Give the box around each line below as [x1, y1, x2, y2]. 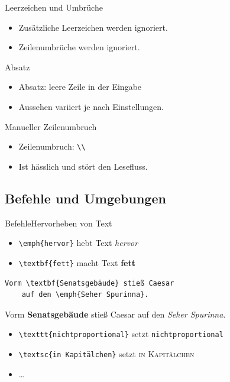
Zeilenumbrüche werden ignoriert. [18, 41, 140, 53]
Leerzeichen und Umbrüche [5, 1, 103, 13]
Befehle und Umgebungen [5, 189, 166, 207]
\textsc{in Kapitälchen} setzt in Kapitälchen [18, 347, 195, 360]
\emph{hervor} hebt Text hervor [18, 237, 138, 249]
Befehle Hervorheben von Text [5, 216, 112, 229]
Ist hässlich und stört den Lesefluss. [18, 160, 148, 172]
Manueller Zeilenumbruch [5, 120, 97, 132]
